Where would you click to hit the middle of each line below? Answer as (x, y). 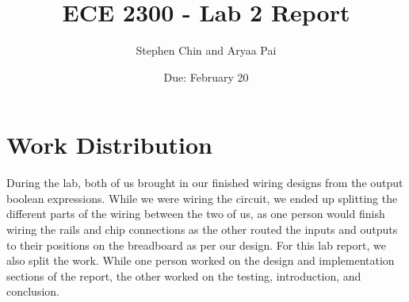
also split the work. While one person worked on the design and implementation (201, 260)
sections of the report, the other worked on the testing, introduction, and (184, 275)
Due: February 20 (206, 76)
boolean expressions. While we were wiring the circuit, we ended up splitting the (202, 198)
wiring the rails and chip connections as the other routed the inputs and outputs (202, 229)
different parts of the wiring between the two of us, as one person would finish (196, 214)
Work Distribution (109, 145)
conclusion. (33, 291)
